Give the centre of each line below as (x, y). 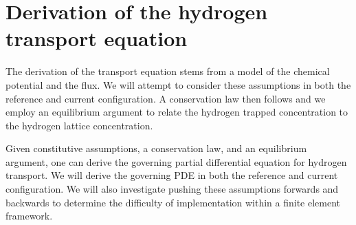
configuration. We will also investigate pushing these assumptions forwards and (172, 189)
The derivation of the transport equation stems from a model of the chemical (168, 71)
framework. (29, 216)
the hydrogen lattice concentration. (79, 125)
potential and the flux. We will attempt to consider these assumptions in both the (178, 84)
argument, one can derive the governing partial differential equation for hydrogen (176, 161)
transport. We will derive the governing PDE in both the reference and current (172, 175)
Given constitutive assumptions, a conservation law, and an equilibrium (156, 148)
